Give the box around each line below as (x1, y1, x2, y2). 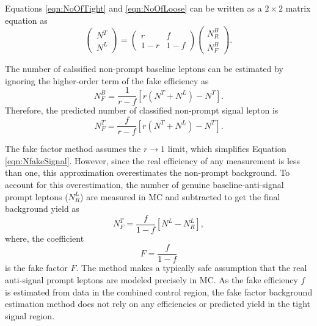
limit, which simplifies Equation (167, 142, 286, 155)
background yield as (5, 202, 79, 215)
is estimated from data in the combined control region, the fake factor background (5, 285, 313, 298)
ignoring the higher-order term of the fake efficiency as (5, 74, 209, 87)
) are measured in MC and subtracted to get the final (80, 190, 280, 203)
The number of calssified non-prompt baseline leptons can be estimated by (5, 62, 283, 75)
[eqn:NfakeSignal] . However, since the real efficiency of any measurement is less (5, 154, 301, 167)
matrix (285, 2, 311, 14)
